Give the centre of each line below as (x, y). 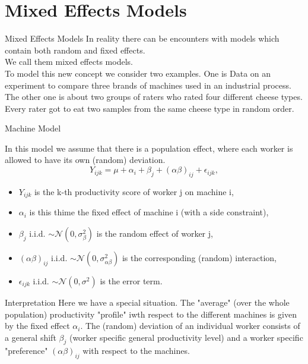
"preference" (26, 351)
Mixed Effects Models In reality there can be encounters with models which (142, 38)
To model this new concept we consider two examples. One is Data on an (138, 73)
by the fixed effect (37, 326)
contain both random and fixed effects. (75, 50)
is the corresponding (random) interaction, (199, 257)
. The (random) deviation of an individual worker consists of (190, 326)
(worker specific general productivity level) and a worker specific (186, 337)
